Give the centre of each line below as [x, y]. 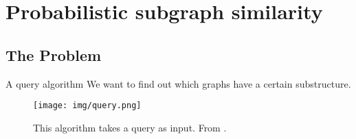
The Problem [54, 54]
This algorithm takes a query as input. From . [130, 127]
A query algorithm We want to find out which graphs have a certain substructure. [178, 83]
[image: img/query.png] [87, 106]
